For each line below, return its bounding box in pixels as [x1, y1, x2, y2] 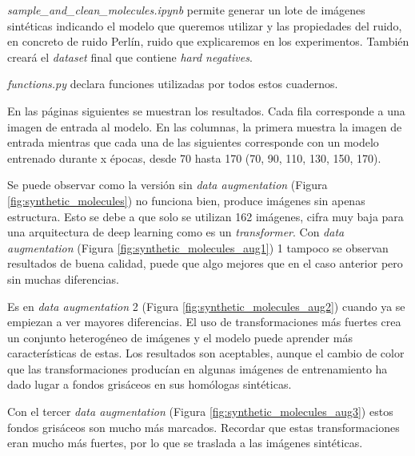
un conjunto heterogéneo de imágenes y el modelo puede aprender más [7, 329, 353, 345]
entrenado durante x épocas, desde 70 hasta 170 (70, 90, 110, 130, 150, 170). [7, 149, 381, 166]
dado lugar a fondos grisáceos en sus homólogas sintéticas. [7, 376, 292, 393]
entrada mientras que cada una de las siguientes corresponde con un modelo [7, 134, 379, 151]
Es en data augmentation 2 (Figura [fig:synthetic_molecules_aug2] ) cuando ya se [7, 297, 405, 314]
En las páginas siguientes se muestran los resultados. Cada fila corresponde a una [7, 102, 405, 119]
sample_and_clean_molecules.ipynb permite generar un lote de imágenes [7, 2, 365, 18]
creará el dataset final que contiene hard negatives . [7, 48, 253, 65]
